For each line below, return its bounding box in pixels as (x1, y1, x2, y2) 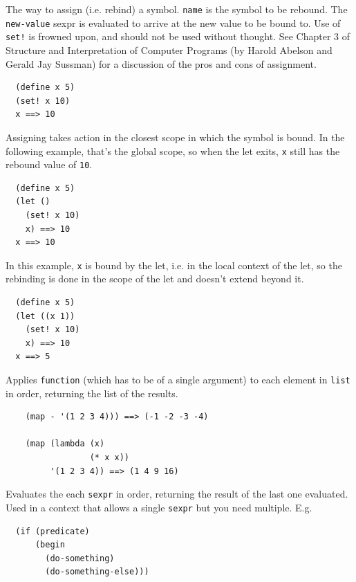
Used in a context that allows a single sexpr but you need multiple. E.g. (6, 500, 312, 514)
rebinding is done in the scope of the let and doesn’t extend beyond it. (6, 271, 304, 286)
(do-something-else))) (45, 567, 149, 577)
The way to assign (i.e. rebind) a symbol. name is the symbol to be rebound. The (6, 2, 348, 16)
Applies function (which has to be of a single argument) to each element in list (6, 372, 350, 387)
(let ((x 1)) (15, 311, 75, 321)
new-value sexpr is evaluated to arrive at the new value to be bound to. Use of (6, 15, 341, 30)
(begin (35, 540, 65, 550)
